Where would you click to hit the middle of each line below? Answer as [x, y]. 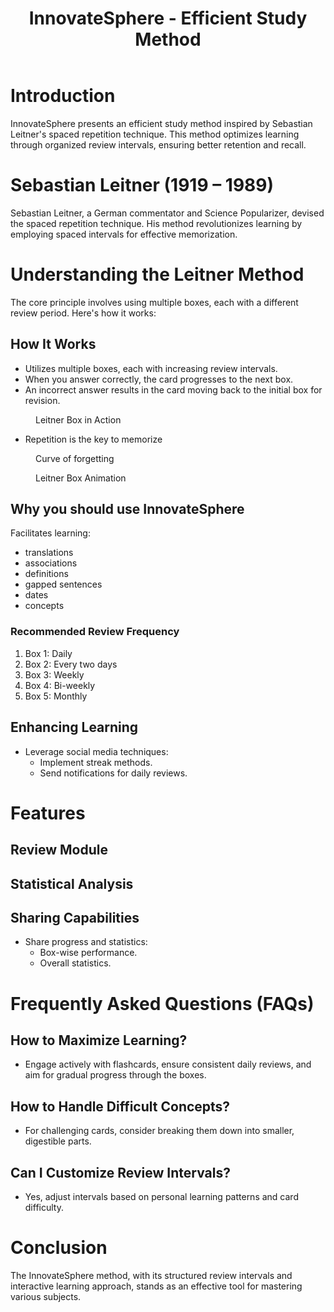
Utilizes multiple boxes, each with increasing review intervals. [151, 368]
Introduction [63, 96]
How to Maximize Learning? [99, 1040]
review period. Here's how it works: [83, 313]
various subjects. [46, 1296]
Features [48, 813]
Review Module [59, 850]
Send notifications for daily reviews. [113, 773]
